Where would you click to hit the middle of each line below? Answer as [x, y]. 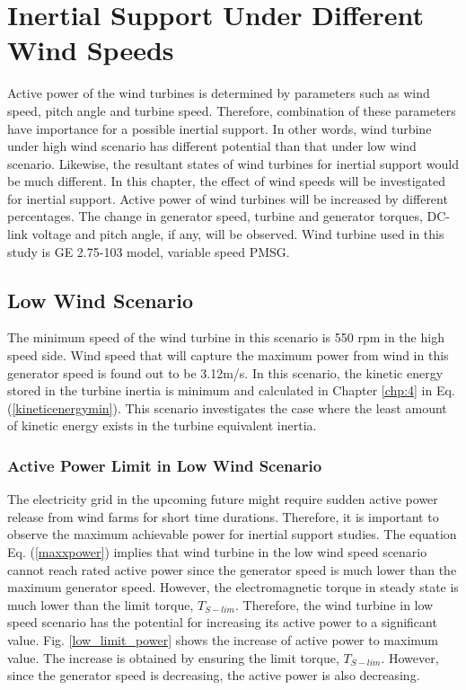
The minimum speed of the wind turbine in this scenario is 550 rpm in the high [226, 337]
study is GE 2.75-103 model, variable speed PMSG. [149, 251]
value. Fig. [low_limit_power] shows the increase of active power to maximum [223, 639]
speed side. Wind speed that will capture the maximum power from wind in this [228, 355]
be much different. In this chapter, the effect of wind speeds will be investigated [227, 181]
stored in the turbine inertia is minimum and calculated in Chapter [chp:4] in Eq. [231, 390]
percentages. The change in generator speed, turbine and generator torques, [215, 216]
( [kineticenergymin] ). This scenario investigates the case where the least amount [227, 407]
